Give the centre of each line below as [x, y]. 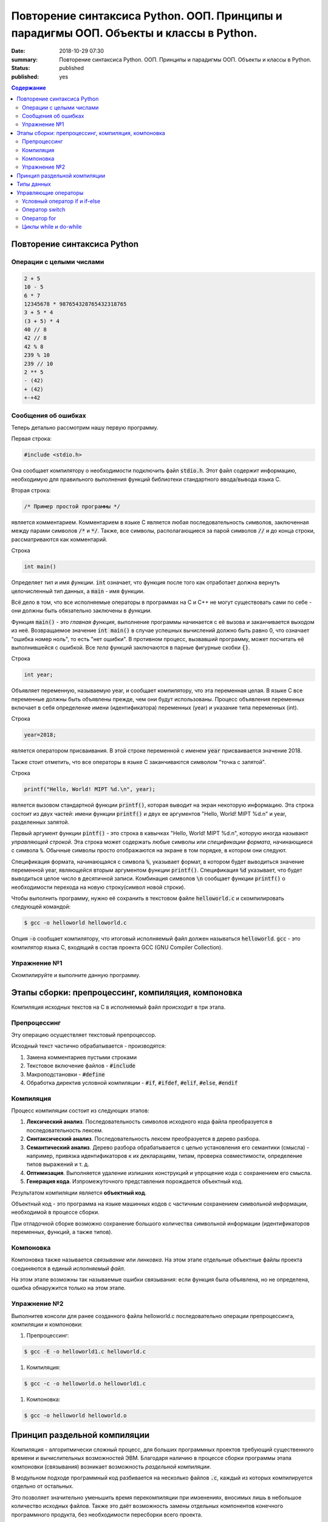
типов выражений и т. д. [58, 1164]
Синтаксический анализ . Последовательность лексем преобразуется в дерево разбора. [143, 1139]
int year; [39, 675]
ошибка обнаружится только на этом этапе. [68, 1288]
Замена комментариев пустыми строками [82, 1057]
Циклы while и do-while [52, 227]
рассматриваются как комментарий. [59, 539]
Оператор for [39, 218]
